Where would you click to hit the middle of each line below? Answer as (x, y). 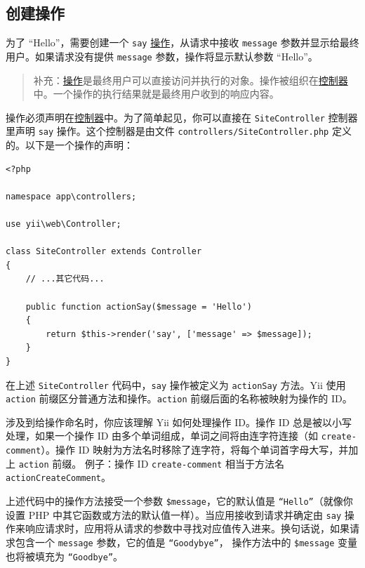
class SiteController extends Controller (104, 252)
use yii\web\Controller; (64, 224)
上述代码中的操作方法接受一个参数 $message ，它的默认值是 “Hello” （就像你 (179, 501)
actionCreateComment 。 (59, 477)
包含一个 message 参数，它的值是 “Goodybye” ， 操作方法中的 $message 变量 (186, 542)
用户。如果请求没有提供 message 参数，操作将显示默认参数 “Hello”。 (162, 56)
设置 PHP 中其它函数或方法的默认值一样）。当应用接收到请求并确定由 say (174, 514)
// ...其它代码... (65, 279)
